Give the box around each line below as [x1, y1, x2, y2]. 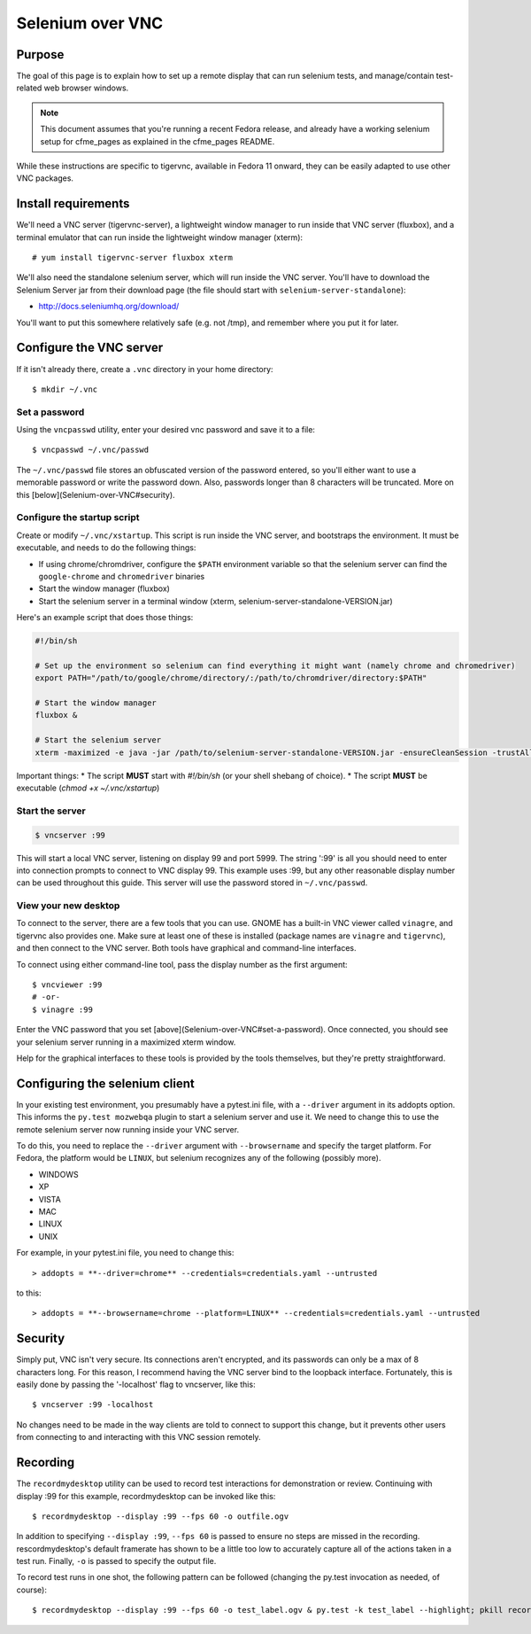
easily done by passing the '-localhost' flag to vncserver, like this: [16, 1379, 256, 1390]
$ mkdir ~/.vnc [32, 384, 98, 394]
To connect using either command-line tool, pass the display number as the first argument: [16, 959, 349, 969]
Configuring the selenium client [16, 1076, 195, 1091]
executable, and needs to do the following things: [16, 542, 196, 553]
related [16, 82, 42, 93]
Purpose [16, 47, 65, 62]
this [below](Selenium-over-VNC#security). [16, 489, 176, 500]
